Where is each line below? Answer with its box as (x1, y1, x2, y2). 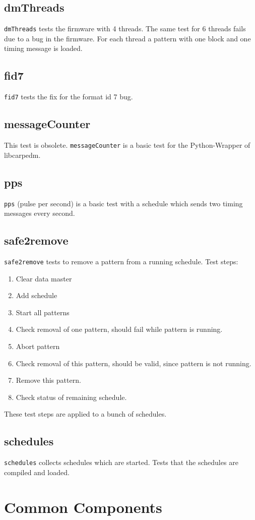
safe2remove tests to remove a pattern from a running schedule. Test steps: (4, 256, 238, 267)
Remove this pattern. (16, 375, 81, 385)
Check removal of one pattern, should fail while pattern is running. (16, 324, 223, 334)
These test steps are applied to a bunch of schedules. (4, 409, 167, 419)
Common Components (4, 496, 162, 517)
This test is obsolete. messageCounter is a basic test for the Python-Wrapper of (4, 140, 250, 150)
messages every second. (4, 208, 75, 218)
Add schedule (16, 290, 57, 301)
